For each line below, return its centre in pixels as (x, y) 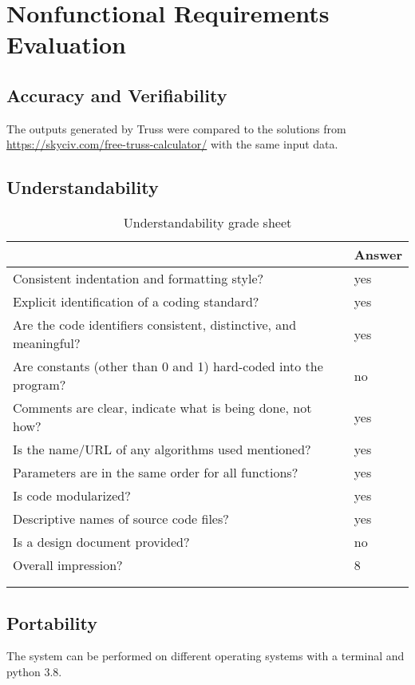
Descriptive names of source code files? (121, 519)
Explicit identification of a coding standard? (136, 302)
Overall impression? (68, 565)
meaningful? (47, 343)
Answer (378, 255)
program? (40, 385)
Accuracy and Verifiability (117, 95)
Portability (52, 622)
